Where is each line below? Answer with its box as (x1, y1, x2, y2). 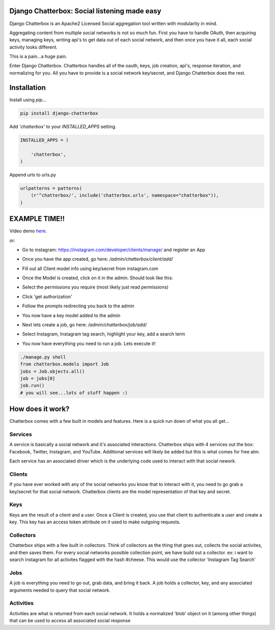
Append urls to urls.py (9, 172, 56, 178)
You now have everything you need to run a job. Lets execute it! (22, 340, 156, 347)
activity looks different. (9, 44, 58, 50)
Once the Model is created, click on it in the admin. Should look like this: (22, 275, 173, 281)
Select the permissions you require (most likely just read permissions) (22, 284, 169, 290)
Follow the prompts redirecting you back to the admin (22, 303, 134, 309)
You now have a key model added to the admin (22, 312, 121, 319)
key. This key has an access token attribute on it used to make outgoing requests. (9, 519, 181, 525)
